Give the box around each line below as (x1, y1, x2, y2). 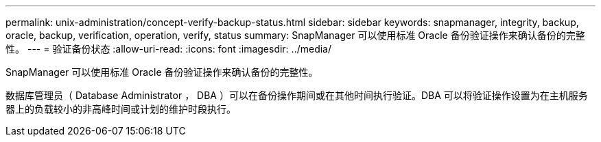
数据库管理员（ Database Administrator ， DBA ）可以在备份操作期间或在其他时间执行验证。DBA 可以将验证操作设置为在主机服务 (5, 89, 588, 101)
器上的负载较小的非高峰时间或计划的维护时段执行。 (5, 103, 236, 115)
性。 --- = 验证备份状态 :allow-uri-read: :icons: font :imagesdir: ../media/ (5, 43, 332, 55)
